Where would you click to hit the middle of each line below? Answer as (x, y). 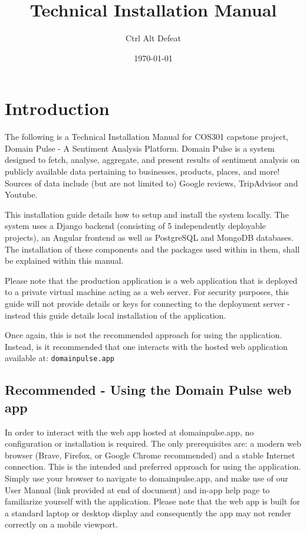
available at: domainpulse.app (60, 358)
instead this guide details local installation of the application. (116, 315)
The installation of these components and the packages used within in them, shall (152, 249)
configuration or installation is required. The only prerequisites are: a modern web (153, 443)
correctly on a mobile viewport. (61, 524)
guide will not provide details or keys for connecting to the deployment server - (147, 303)
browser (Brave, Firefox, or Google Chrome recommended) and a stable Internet (150, 455)
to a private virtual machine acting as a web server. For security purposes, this (147, 292)
